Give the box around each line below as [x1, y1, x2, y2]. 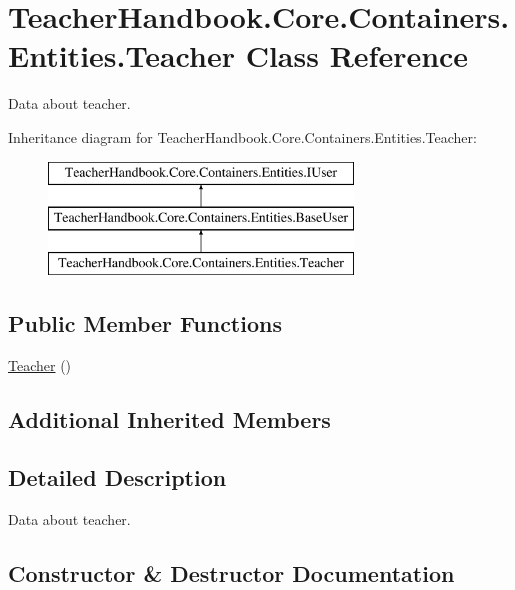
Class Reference [245, 35, 469, 76]
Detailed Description [8, 462, 227, 493]
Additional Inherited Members [8, 403, 331, 434]
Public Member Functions [8, 307, 282, 338]
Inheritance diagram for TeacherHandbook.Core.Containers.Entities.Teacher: [8, 126, 477, 147]
